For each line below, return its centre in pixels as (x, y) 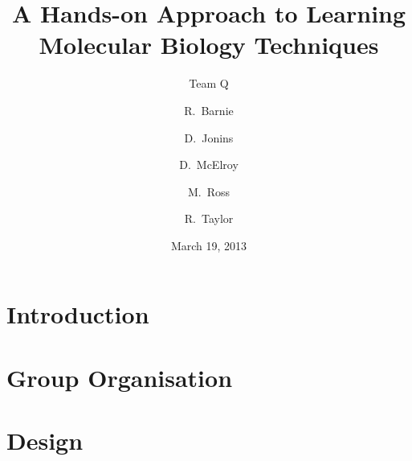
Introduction (78, 314)
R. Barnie (209, 110)
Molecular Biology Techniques (209, 45)
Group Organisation (120, 377)
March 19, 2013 (209, 245)
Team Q (209, 83)
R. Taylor (209, 218)
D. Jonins (209, 137)
